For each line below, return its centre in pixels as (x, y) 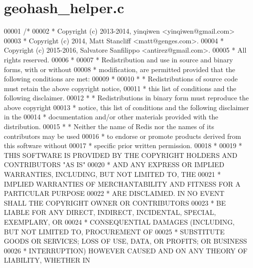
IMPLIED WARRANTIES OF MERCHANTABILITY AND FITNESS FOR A (122, 183)
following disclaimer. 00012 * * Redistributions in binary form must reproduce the (126, 98)
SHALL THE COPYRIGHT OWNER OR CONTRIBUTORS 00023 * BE (115, 202)
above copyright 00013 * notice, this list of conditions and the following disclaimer (126, 107)
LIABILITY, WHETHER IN (47, 260)
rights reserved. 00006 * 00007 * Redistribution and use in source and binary (118, 59)
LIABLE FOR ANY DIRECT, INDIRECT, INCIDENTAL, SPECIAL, (110, 212)
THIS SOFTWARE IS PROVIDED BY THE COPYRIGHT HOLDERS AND (121, 155)
